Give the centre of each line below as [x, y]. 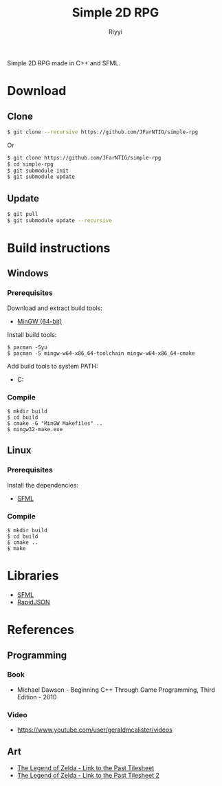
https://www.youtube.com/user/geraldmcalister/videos [95, 730]
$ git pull [23, 215]
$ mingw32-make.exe [35, 430]
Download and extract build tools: [55, 308]
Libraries [33, 576]
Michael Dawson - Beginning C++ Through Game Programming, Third [116, 690]
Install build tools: [32, 334]
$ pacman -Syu [27, 347]
